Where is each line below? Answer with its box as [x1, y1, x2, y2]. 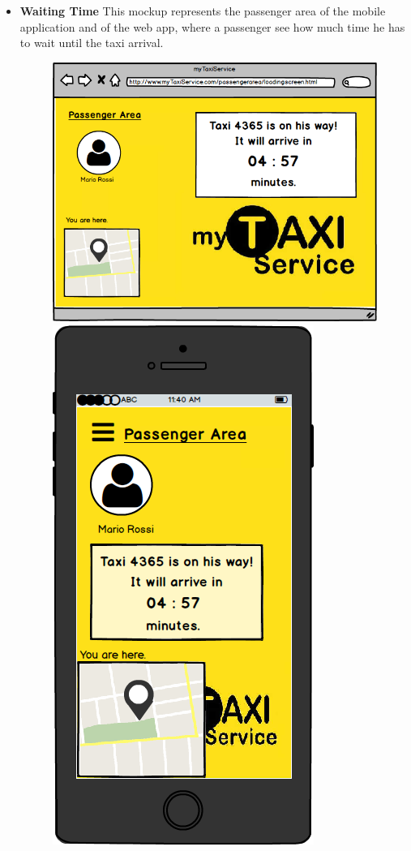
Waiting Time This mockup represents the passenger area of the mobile [19, 2, 386, 19]
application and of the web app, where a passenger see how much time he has [19, 18, 405, 35]
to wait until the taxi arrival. [19, 34, 164, 51]
